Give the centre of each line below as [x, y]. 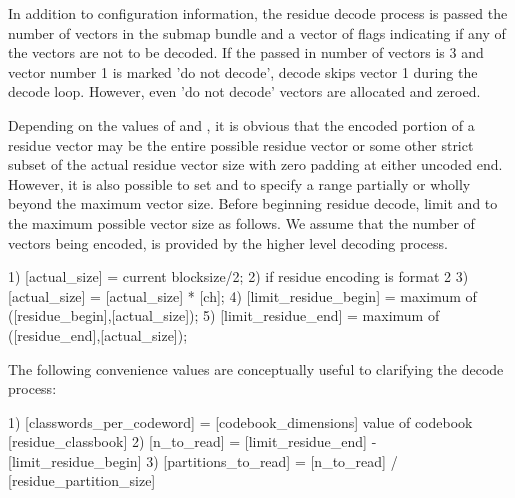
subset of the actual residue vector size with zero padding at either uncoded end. [255, 164]
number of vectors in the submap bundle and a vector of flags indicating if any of [257, 32]
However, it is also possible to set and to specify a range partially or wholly [239, 183]
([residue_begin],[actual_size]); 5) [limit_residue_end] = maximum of [224, 315]
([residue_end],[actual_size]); [98, 334]
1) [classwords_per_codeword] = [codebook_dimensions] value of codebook [240, 421]
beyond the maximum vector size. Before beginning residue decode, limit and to [253, 203]
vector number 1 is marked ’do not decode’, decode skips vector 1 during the [243, 71]
